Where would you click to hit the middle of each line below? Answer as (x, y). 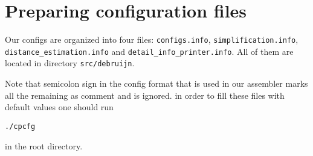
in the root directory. (44, 145)
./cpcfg (20, 126)
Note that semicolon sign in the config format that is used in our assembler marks (156, 83)
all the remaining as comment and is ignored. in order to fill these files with (145, 95)
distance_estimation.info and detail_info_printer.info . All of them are (149, 51)
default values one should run (59, 107)
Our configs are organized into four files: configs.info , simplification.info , (152, 39)
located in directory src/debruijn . (70, 63)
